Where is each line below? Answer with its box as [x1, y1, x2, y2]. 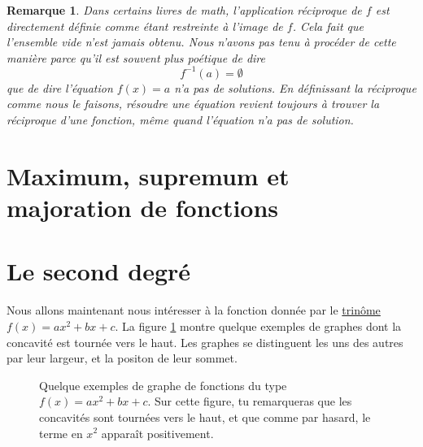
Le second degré [7, 254, 191, 288]
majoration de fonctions [7, 191, 279, 224]
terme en [39, 424, 83, 441]
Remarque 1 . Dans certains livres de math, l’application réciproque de [7, 2, 362, 18]
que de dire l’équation [7, 79, 113, 96]
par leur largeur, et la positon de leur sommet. [7, 349, 238, 367]
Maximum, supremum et [7, 158, 290, 192]
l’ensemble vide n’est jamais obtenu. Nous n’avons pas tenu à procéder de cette [7, 33, 396, 50]
